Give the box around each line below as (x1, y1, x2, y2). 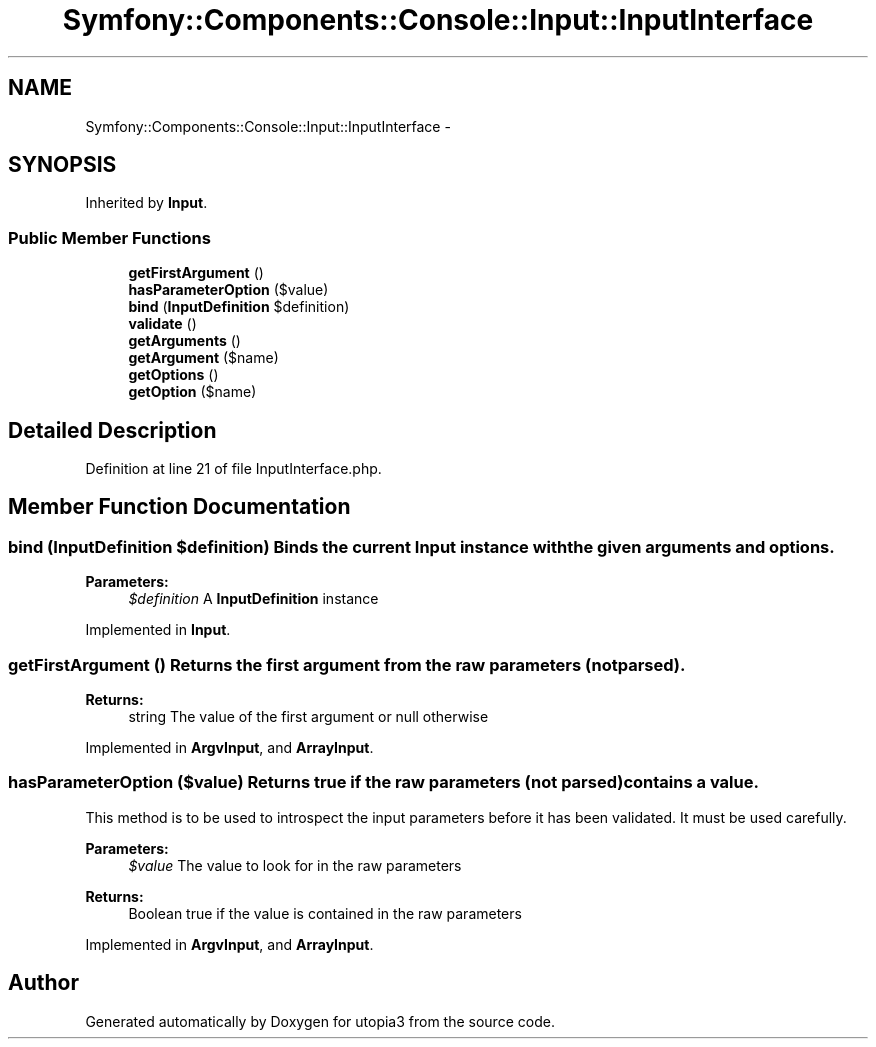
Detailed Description (8, 417, 217, 443)
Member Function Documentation (8, 494, 351, 520)
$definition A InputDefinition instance (128, 590, 379, 608)
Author (8, 970, 79, 996)
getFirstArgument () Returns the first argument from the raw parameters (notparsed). (8, 654, 686, 675)
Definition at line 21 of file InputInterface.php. (85, 460, 382, 478)
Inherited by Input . (85, 194, 208, 212)
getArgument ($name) (128, 349, 279, 367)
